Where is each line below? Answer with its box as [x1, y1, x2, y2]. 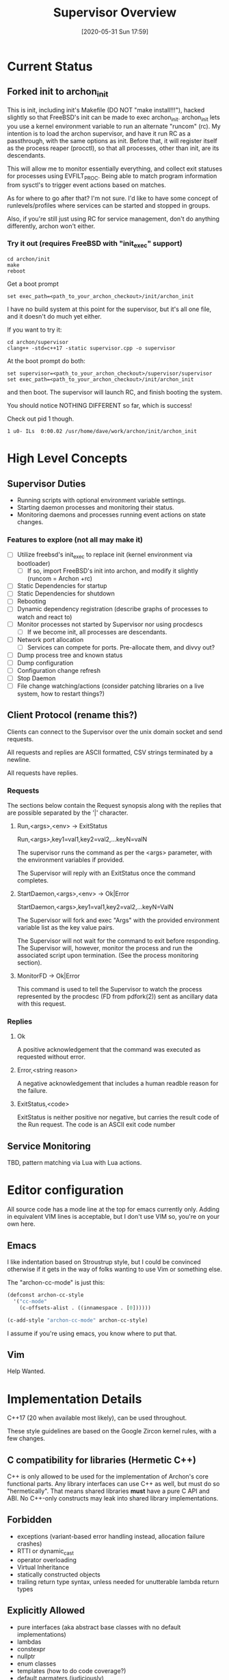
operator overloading [16, 1555, 77, 1564]
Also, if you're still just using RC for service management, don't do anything [7, 214, 220, 223]
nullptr [16, 1652, 36, 1660]
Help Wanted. [7, 1367, 46, 1375]
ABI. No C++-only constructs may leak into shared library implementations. [7, 1494, 219, 1503]
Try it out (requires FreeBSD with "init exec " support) [7, 238, 183, 249]
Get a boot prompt [7, 280, 59, 288]
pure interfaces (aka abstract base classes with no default [16, 1622, 181, 1631]
